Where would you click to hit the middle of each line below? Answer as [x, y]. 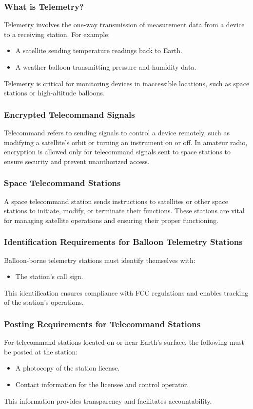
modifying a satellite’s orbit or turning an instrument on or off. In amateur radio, [126, 142]
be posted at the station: [41, 351]
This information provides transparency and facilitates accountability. [108, 400]
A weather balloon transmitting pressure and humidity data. [106, 67]
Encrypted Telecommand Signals [69, 114]
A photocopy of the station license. [68, 368]
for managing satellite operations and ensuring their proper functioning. [111, 220]
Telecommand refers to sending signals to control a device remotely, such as [117, 132]
